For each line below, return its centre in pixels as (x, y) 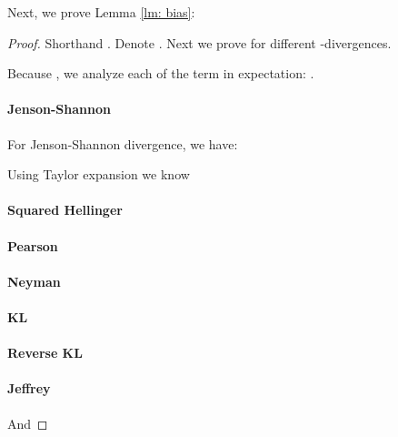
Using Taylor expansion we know (99, 174)
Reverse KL (45, 353)
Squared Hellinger (65, 210)
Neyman (34, 281)
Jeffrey (29, 388)
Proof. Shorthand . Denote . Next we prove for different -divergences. (199, 42)
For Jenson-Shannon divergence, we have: (123, 143)
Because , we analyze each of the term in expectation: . (161, 73)
